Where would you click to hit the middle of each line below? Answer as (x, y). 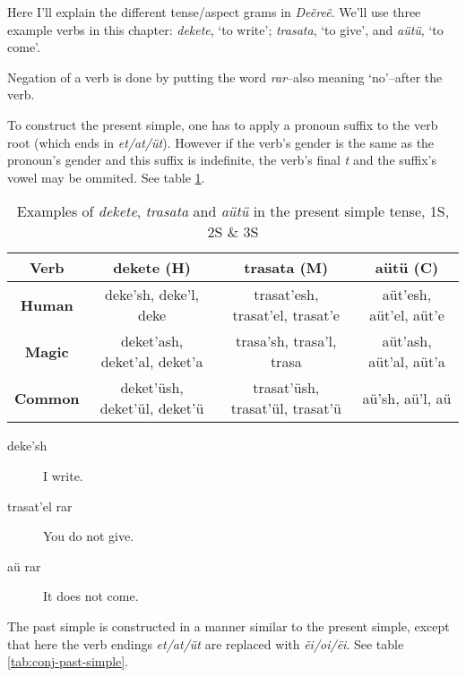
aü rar (24, 566)
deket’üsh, (152, 388)
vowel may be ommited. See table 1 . (106, 177)
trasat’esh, (286, 295)
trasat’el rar (40, 506)
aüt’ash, (407, 341)
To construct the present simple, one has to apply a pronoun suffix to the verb (223, 124)
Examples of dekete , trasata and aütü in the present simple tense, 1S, (233, 211)
